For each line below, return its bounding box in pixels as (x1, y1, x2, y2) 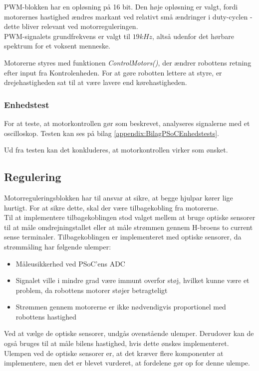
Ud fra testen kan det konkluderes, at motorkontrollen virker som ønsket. (4, 144, 228, 155)
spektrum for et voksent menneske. (4, 40, 111, 51)
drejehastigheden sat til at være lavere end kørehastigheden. (4, 77, 187, 87)
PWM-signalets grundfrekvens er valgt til (4, 30, 130, 41)
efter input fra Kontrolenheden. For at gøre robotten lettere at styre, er (4, 67, 222, 77)
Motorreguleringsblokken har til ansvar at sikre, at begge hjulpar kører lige (4, 192, 233, 202)
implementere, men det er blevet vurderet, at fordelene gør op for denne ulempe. (4, 357, 250, 368)
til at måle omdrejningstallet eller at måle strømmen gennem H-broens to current (4, 221, 253, 232)
